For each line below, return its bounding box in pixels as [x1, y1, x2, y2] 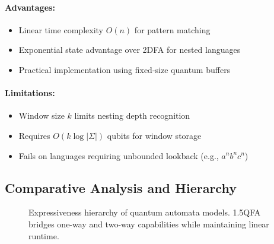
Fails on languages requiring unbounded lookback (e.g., [18, 149, 219, 161]
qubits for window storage [107, 129, 202, 141]
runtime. [28, 229, 59, 242]
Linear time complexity [18, 23, 103, 36]
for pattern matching [134, 23, 211, 36]
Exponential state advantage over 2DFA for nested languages [18, 43, 241, 56]
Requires [18, 129, 50, 141]
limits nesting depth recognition [74, 109, 190, 122]
